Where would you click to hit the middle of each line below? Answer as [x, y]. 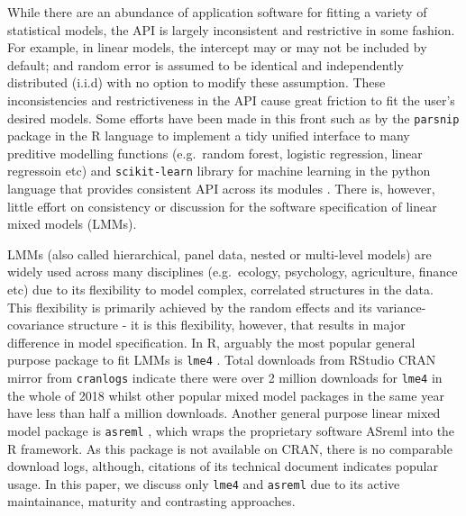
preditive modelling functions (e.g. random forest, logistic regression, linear [215, 153]
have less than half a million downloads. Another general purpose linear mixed [224, 413]
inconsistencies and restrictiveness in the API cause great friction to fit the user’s [231, 100]
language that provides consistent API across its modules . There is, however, [221, 189]
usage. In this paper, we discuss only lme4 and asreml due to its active [204, 483]
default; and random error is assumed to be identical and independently [206, 64]
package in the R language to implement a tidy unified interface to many [209, 136]
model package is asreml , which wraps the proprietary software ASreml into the [231, 430]
